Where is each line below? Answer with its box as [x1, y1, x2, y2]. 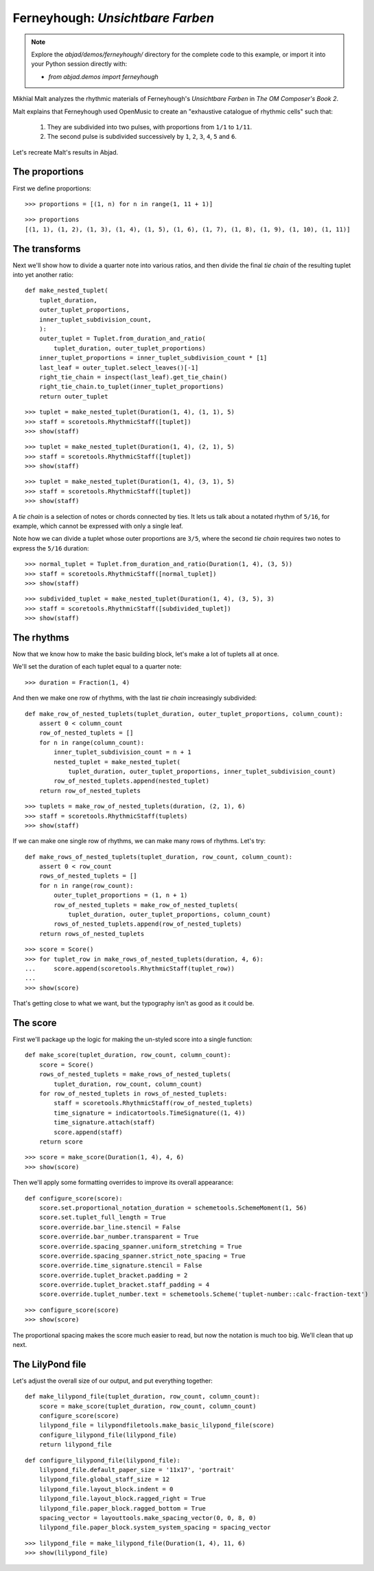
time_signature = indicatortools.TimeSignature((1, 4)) [54, 1108, 246, 1117]
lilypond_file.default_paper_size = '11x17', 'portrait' [38, 1466, 235, 1474]
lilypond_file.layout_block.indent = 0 [38, 1485, 174, 1493]
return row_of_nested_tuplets [38, 787, 141, 794]
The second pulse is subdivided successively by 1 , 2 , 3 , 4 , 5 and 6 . [47, 133, 237, 141]
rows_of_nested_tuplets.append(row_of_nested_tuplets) [54, 920, 242, 928]
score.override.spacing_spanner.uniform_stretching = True [38, 1243, 242, 1250]
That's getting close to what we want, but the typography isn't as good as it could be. [12, 999, 255, 1007]
